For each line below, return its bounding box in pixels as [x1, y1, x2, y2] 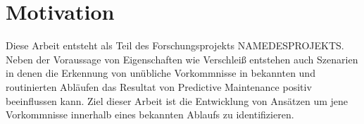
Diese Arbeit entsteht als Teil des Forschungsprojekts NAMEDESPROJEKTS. [6, 38, 344, 53]
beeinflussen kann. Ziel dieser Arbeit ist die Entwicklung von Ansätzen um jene [6, 93, 348, 108]
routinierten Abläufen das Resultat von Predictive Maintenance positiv [6, 79, 312, 94]
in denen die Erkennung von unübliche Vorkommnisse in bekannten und [6, 66, 315, 80]
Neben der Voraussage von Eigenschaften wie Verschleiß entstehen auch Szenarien [6, 51, 358, 66]
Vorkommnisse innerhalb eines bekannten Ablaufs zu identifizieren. [6, 107, 294, 122]
